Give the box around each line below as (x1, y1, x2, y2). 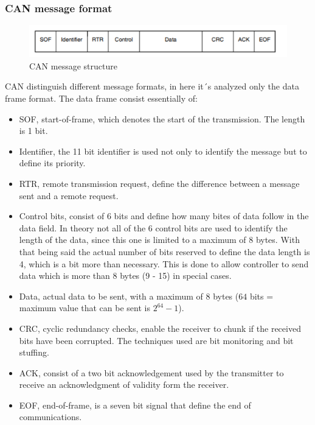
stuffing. (19, 346, 49, 359)
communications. (19, 410, 82, 423)
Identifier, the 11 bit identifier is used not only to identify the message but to (19, 144, 307, 157)
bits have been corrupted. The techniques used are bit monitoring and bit (19, 334, 294, 346)
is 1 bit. (19, 124, 48, 137)
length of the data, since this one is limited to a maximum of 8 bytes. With (19, 233, 300, 246)
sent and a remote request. (19, 189, 119, 202)
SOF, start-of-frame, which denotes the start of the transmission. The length (19, 112, 305, 125)
